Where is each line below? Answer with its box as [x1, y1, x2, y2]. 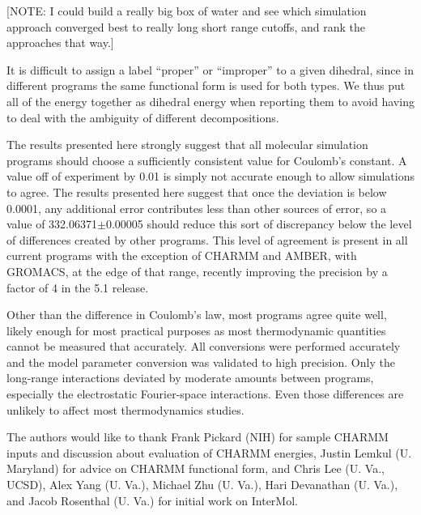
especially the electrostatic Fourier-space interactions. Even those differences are [6, 385, 404, 402]
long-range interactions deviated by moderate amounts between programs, [6, 369, 374, 386]
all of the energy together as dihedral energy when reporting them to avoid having [6, 92, 415, 109]
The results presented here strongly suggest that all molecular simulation [6, 136, 368, 153]
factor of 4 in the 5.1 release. [6, 279, 149, 296]
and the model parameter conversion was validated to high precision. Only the [6, 353, 395, 370]
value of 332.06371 [6, 215, 97, 232]
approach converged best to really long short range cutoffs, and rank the [6, 18, 366, 35]
